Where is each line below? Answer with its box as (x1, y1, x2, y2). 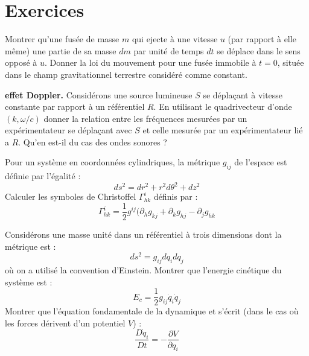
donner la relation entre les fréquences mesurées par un (43, 112, 247, 124)
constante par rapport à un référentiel (5, 100, 145, 113)
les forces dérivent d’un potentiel (5, 316, 126, 329)
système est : (5, 275, 53, 288)
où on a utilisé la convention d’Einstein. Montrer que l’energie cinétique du (5, 264, 282, 276)
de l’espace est (234, 156, 287, 168)
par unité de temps (133, 44, 204, 57)
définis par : (153, 190, 198, 203)
